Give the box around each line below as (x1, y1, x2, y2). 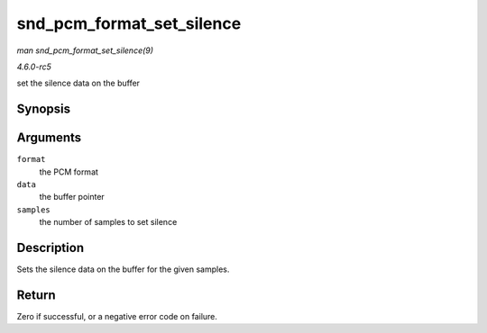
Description (16, 240, 85, 256)
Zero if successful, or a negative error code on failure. (16, 311, 218, 322)
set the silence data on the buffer (16, 77, 140, 89)
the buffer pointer (39, 192, 106, 202)
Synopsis (16, 102, 71, 117)
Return (16, 287, 56, 302)
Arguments (16, 130, 82, 146)
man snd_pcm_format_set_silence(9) (16, 45, 153, 56)
